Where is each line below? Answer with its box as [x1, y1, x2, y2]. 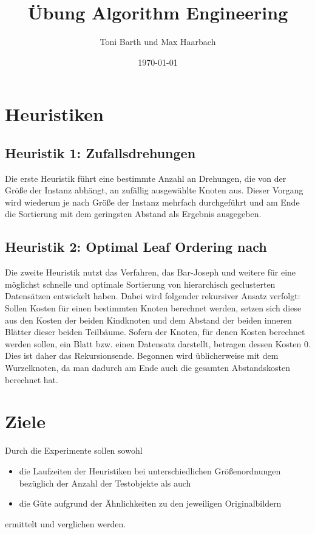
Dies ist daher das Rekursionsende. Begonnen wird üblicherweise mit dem [5, 349, 279, 362]
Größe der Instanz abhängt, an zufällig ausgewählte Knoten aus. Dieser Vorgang [5, 184, 303, 196]
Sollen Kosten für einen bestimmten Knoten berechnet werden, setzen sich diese [5, 302, 302, 314]
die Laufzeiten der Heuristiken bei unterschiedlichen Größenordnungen [19, 464, 281, 477]
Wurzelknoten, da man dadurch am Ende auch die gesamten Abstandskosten [5, 361, 290, 374]
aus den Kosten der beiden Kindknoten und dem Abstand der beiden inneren [5, 313, 292, 326]
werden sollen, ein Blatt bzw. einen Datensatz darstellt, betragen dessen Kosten [5, 337, 302, 350]
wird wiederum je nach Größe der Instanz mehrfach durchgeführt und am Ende [5, 195, 300, 208]
